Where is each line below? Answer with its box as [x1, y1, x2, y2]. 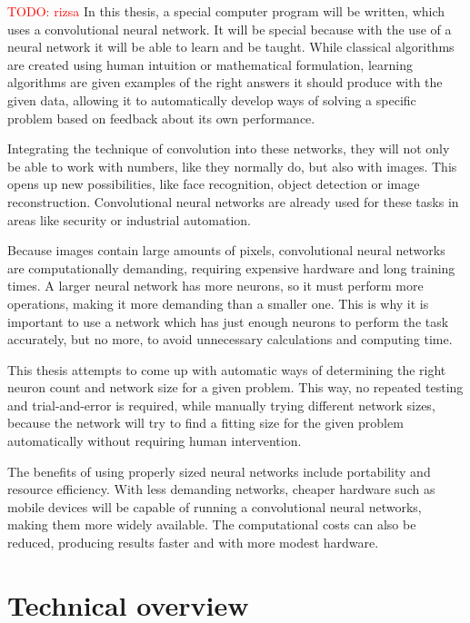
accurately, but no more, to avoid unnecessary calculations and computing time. [7, 330, 453, 349]
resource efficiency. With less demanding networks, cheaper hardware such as [7, 480, 435, 499]
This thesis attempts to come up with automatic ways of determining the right [7, 360, 446, 379]
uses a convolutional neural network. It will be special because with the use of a [7, 19, 452, 38]
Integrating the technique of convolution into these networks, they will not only [7, 139, 450, 158]
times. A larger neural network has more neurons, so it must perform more [7, 276, 424, 295]
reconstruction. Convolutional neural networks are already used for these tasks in [7, 192, 459, 211]
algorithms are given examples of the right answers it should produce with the [7, 73, 443, 92]
